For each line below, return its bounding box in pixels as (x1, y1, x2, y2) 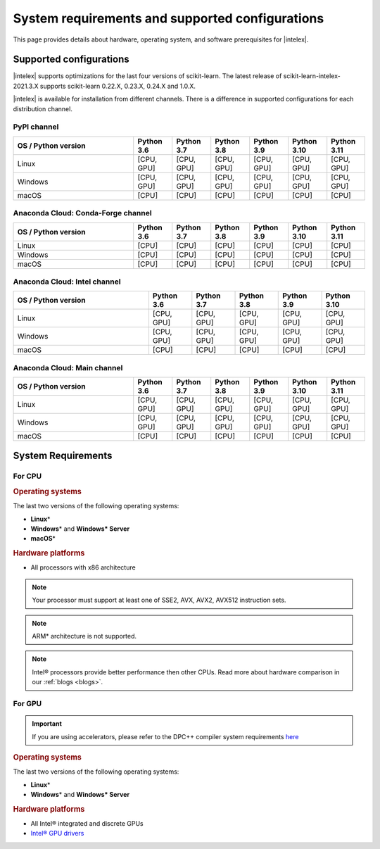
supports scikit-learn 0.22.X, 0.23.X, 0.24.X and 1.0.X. (39, 82, 196, 90)
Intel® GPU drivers (30, 829, 84, 838)
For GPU (13, 698, 42, 708)
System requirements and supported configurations (13, 11, 324, 26)
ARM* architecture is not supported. (32, 632, 137, 641)
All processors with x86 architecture (30, 563, 137, 572)
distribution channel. (13, 104, 73, 113)
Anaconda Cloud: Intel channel (13, 277, 121, 287)
